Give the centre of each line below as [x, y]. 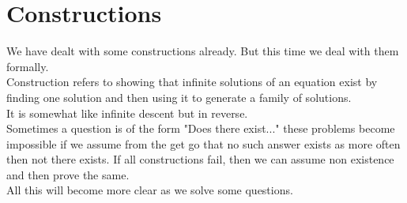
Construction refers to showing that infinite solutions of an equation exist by [192, 82]
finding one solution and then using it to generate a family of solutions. [179, 97]
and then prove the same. [68, 174]
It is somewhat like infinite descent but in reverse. [127, 113]
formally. [28, 66]
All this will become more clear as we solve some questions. [150, 190]
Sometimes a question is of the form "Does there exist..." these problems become [201, 128]
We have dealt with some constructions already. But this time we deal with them [203, 51]
